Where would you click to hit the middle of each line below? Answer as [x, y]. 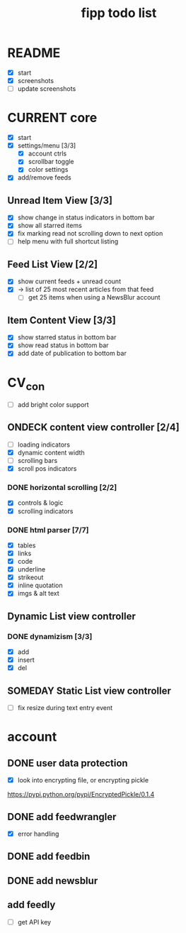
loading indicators [44, 444]
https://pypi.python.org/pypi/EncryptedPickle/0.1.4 [81, 795]
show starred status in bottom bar [67, 337]
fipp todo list [119, 13]
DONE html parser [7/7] [48, 530]
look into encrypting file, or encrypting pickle [83, 780]
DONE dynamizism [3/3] [50, 636]
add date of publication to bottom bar [72, 354]
